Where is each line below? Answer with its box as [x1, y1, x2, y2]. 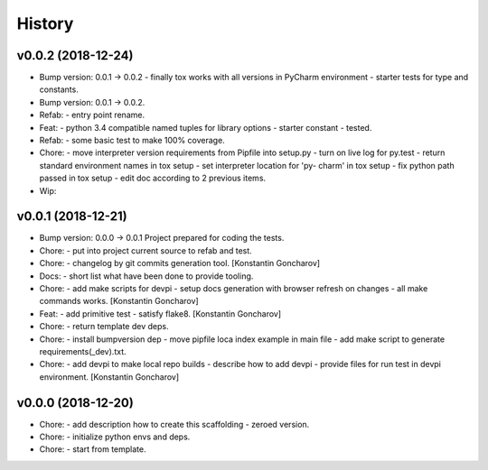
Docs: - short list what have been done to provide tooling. [39, 271, 254, 281]
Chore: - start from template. [39, 444, 146, 455]
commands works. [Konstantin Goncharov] [39, 296, 199, 307]
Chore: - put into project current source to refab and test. [39, 244, 252, 256]
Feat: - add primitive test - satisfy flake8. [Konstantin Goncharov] [39, 308, 282, 319]
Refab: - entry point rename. [39, 109, 145, 121]
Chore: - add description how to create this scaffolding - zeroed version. [39, 419, 310, 429]
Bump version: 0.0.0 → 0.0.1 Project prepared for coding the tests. [39, 233, 285, 244]
